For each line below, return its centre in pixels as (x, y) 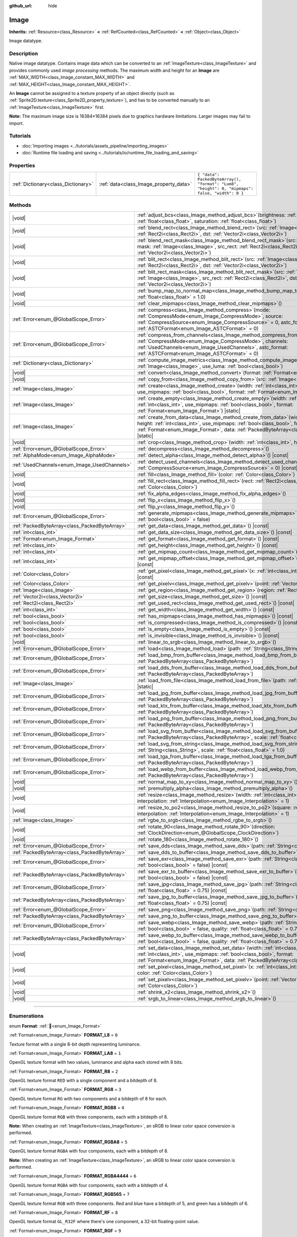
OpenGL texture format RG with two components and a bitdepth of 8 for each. (88, 1098)
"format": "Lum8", (218, 184)
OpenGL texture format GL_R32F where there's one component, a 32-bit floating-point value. (104, 1222)
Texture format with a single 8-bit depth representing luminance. (75, 1044)
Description (24, 53)
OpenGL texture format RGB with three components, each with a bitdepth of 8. (89, 1117)
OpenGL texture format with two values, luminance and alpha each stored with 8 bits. (96, 1062)
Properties (22, 165)
